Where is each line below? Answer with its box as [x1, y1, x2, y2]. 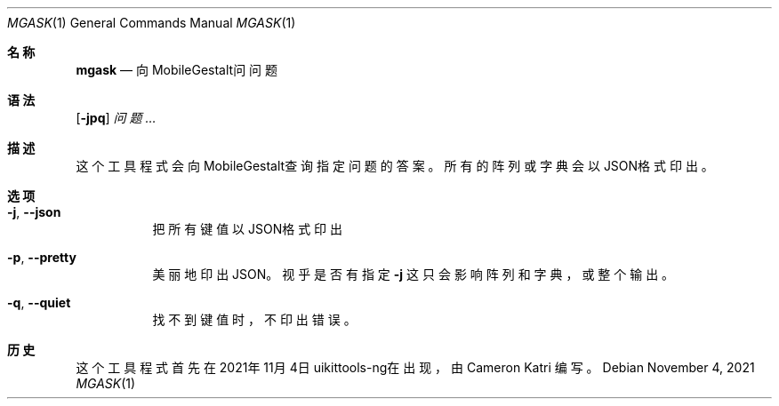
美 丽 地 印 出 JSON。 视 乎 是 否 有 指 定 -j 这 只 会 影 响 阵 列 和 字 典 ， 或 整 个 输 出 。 [152, 267, 675, 282]
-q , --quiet [7, 295, 71, 310]
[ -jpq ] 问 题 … [76, 110, 157, 125]
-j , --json [7, 204, 61, 219]
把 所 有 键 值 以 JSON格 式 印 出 [152, 221, 343, 236]
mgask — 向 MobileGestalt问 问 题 [76, 62, 278, 77]
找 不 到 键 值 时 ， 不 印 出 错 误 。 [152, 312, 357, 327]
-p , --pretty [7, 250, 76, 265]
